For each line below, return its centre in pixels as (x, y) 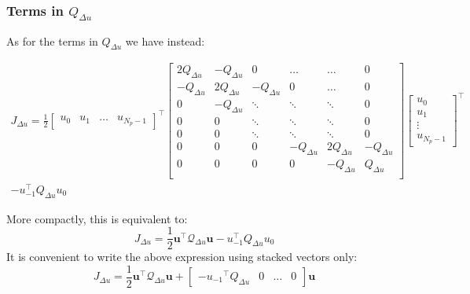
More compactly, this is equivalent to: (97, 218)
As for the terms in (52, 40)
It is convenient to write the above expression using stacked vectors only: (182, 257)
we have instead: (165, 40)
